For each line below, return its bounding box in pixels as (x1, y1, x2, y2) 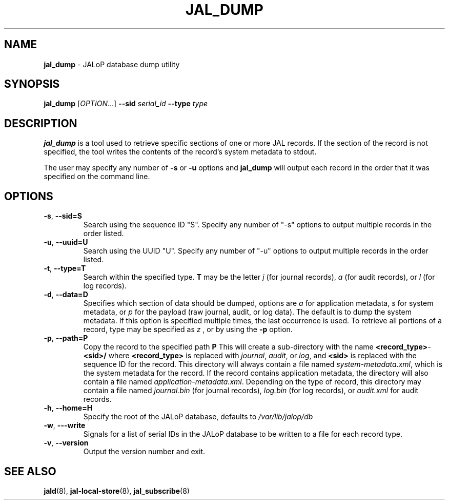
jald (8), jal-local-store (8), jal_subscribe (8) (44, 486, 190, 495)
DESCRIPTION (4, 117, 77, 130)
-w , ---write (44, 421, 86, 430)
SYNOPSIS (4, 77, 60, 91)
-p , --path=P (44, 334, 88, 343)
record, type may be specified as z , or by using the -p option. (83, 325, 293, 334)
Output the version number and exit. (83, 447, 205, 456)
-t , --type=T (44, 264, 86, 273)
